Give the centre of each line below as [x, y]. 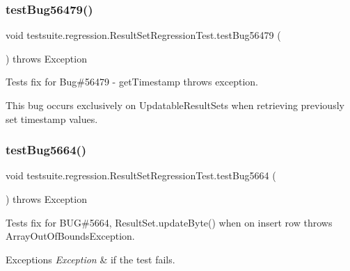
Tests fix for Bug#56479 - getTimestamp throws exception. [132, 82]
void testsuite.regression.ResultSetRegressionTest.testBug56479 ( [143, 35]
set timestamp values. [52, 118]
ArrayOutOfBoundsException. [70, 236]
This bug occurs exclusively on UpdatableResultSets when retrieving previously [175, 105]
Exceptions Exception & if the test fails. [90, 259]
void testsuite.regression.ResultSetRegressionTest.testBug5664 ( [141, 175]
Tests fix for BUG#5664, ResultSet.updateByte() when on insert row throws [169, 222]
